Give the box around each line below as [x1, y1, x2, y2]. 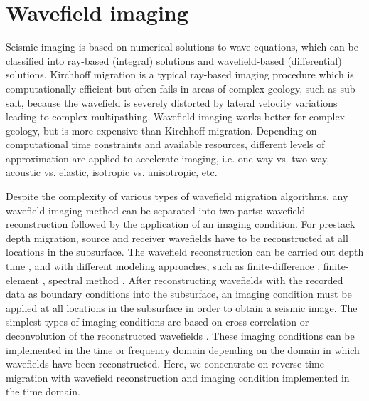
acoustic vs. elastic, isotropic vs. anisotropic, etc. [6, 165, 218, 179]
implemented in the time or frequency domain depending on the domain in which [6, 342, 360, 357]
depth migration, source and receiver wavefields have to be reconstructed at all [6, 230, 348, 245]
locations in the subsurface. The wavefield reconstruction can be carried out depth [6, 244, 364, 259]
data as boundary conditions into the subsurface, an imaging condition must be [6, 286, 352, 301]
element [6, 272, 40, 287]
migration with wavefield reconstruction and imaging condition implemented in [6, 370, 350, 385]
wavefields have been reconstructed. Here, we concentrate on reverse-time [6, 356, 324, 371]
